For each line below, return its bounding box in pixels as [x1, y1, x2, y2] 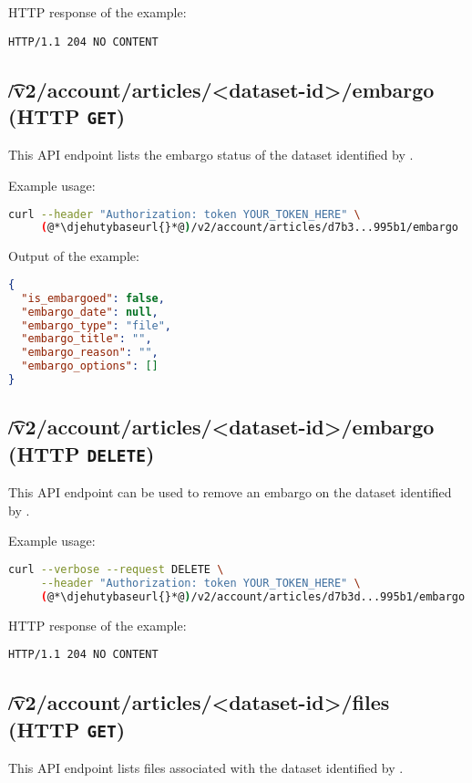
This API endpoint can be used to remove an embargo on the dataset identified [8, 483, 452, 502]
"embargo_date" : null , [21, 305, 159, 318]
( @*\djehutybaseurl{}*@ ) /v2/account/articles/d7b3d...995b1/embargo [40, 590, 466, 603]
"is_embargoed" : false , [21, 291, 165, 305]
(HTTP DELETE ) [8, 439, 155, 467]
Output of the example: [8, 246, 139, 266]
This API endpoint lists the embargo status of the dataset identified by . [8, 145, 414, 164]
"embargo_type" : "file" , [21, 318, 172, 332]
